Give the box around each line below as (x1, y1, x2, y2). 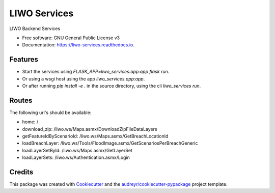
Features (9, 55, 38, 64)
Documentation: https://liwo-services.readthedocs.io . (22, 42, 135, 48)
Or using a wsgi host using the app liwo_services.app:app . (22, 75, 145, 81)
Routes (9, 96, 33, 104)
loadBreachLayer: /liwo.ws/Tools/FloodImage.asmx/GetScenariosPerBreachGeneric (22, 140, 198, 146)
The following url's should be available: (9, 109, 92, 116)
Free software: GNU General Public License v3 (22, 35, 120, 41)
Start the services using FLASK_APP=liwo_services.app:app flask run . (22, 69, 170, 75)
